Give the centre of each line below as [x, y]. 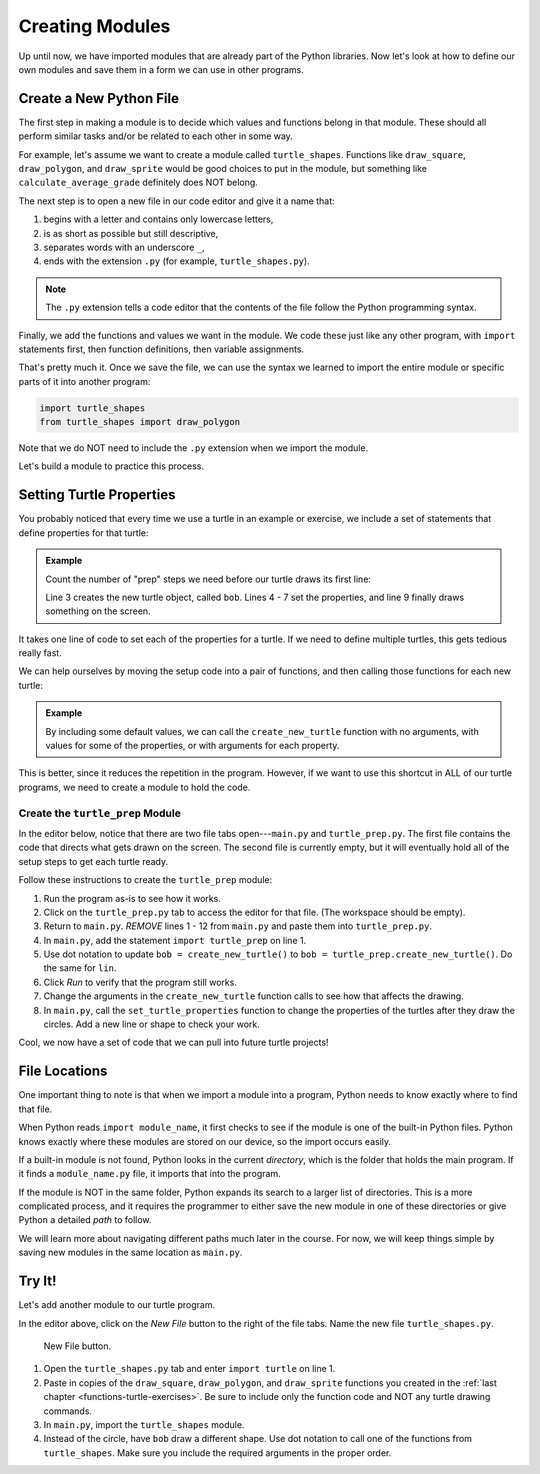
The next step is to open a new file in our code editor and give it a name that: [176, 201]
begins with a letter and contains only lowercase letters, [158, 219]
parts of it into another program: [84, 381]
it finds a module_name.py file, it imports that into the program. [149, 1174]
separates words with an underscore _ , [124, 247]
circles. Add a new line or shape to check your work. [151, 1024]
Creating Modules [94, 26]
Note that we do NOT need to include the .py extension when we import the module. [193, 448]
